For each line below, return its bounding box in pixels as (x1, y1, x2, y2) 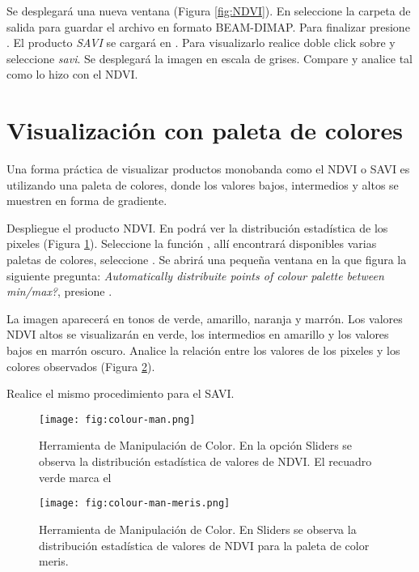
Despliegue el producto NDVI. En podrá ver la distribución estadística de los (6, 219, 388, 236)
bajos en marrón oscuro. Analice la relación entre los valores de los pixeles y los (6, 342, 400, 359)
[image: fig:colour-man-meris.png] (39, 497, 231, 510)
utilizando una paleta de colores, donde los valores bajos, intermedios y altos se (6, 176, 399, 193)
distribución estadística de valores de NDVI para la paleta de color (39, 536, 370, 553)
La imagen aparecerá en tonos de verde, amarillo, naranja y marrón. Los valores (6, 309, 403, 327)
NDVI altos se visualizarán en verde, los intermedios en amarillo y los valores (6, 326, 389, 343)
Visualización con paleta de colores (6, 113, 404, 147)
